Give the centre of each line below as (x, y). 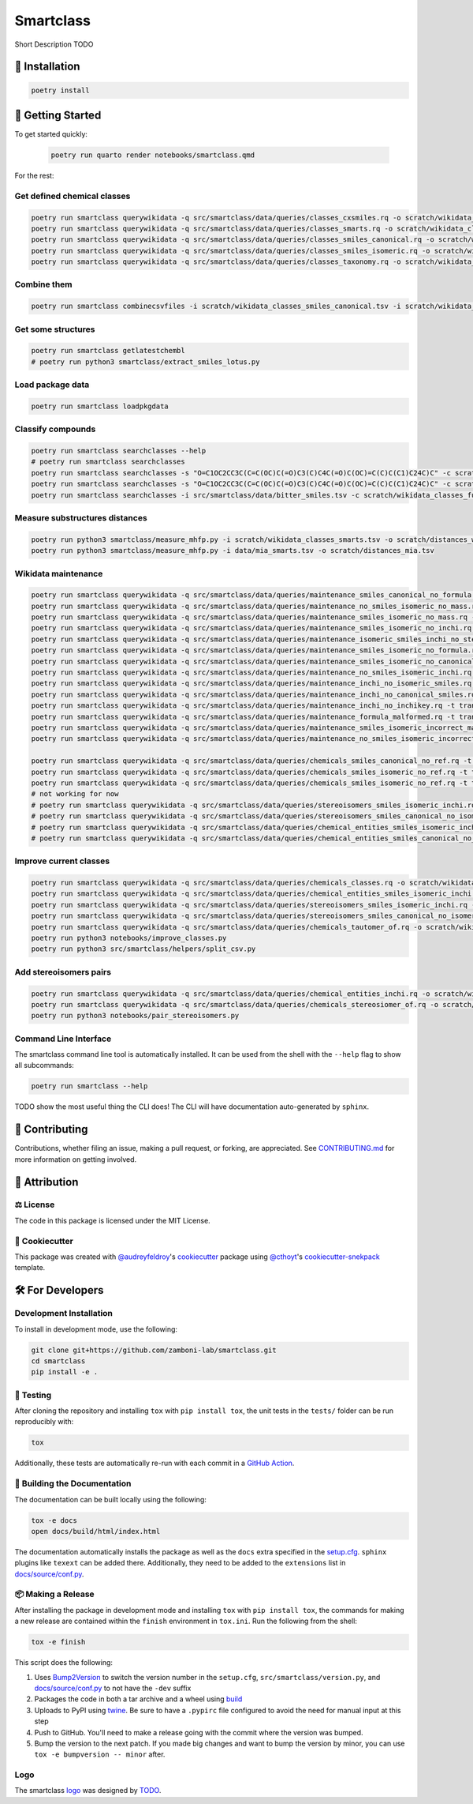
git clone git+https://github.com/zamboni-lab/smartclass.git (154, 1350)
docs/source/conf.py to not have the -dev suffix (113, 1688)
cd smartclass (58, 1361)
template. (30, 1268)
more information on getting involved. (76, 1159)
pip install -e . (65, 1372)
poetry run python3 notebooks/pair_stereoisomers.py (135, 1016)
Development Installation (64, 1314)
